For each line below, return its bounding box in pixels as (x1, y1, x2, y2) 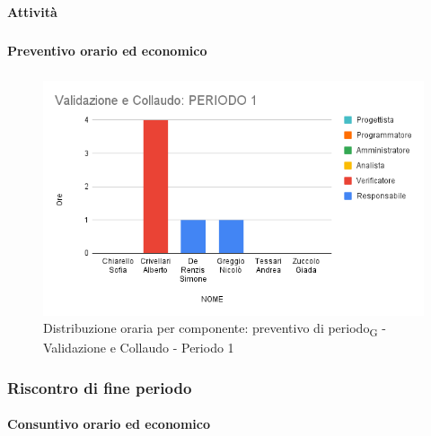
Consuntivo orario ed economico (7, 414, 210, 433)
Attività (7, 2, 57, 21)
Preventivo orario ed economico (7, 40, 207, 59)
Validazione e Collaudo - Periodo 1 (43, 338, 234, 357)
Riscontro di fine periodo (7, 376, 192, 398)
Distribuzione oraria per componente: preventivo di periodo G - (43, 318, 386, 340)
